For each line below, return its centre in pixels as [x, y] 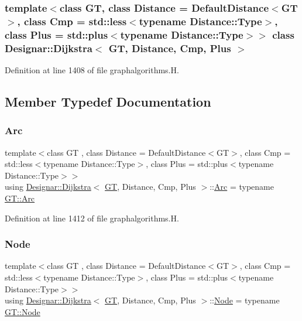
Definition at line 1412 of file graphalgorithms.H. [92, 218]
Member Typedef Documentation [108, 101]
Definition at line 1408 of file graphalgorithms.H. [92, 69]
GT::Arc [20, 198]
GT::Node [23, 311]
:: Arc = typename [242, 187]
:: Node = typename [245, 300]
